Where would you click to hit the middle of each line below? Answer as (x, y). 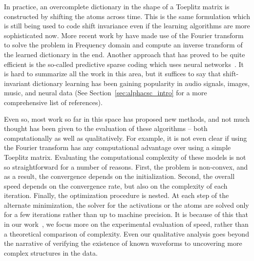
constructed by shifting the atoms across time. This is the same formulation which (127, 16)
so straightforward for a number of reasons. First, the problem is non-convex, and (126, 166)
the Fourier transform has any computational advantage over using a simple (117, 147)
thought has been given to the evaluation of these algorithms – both (106, 128)
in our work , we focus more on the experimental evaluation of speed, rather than (126, 224)
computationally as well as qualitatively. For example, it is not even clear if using (126, 138)
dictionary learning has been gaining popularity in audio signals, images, (141, 83)
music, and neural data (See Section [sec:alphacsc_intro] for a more (106, 93)
